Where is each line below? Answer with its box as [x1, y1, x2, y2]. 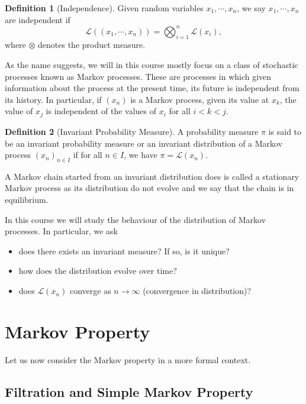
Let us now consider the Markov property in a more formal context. [5, 353, 251, 366]
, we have [124, 148, 157, 161]
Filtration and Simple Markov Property [5, 382, 253, 400]
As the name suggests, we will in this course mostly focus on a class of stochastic [5, 59, 298, 71]
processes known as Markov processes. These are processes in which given [5, 70, 272, 82]
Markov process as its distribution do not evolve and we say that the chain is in [5, 182, 294, 194]
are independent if [5, 13, 70, 25]
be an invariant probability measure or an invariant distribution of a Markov [5, 137, 283, 149]
